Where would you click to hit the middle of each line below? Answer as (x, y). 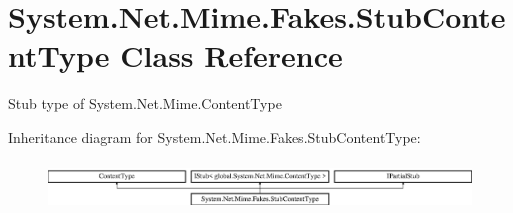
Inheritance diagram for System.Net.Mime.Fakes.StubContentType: (214, 136)
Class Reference (231, 55)
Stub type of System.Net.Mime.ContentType (145, 103)
